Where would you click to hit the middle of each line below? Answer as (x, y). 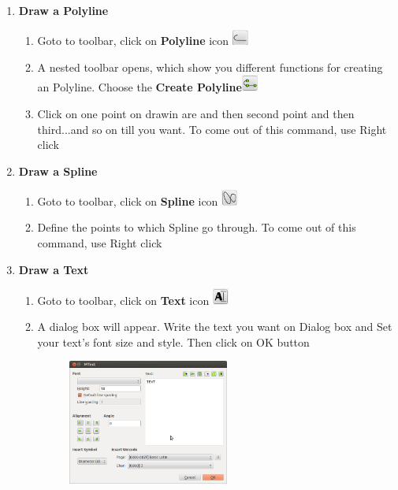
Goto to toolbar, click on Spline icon (128, 200)
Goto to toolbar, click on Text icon (123, 300)
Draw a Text (54, 269)
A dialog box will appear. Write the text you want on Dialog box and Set (215, 327)
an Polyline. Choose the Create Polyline (139, 87)
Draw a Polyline (63, 10)
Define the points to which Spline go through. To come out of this (197, 227)
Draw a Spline (58, 171)
